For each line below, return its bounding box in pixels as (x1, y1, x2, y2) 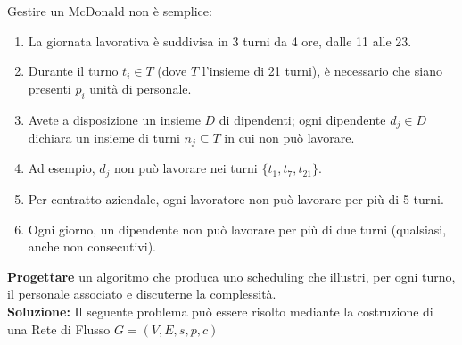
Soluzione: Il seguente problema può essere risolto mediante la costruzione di (7, 301, 433, 320)
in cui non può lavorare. (224, 128, 355, 147)
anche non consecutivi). (28, 237, 156, 256)
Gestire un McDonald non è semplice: (7, 2, 212, 20)
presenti (28, 78, 71, 97)
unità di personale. (89, 78, 192, 97)
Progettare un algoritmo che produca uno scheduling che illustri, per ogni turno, (7, 267, 456, 285)
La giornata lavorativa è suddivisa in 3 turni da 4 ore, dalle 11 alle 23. (28, 31, 412, 50)
